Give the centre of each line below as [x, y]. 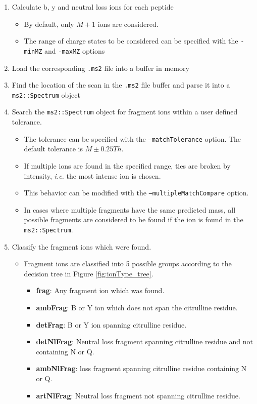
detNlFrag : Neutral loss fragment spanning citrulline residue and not [145, 341]
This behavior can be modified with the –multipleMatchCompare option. [136, 193]
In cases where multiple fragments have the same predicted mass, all [130, 209]
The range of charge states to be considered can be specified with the [131, 41]
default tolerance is [53, 149]
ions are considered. [128, 24]
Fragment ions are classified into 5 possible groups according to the [128, 264]
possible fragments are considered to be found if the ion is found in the [134, 219]
